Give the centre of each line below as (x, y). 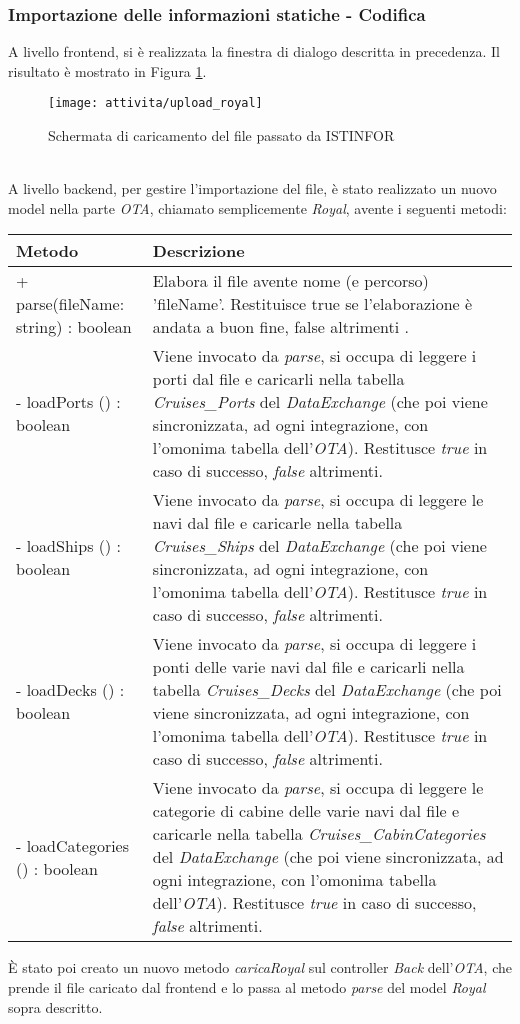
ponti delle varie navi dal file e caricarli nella (308, 667)
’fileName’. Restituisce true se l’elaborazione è (312, 304)
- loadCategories (73, 845)
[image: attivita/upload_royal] (155, 103)
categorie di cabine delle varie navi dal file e (306, 811)
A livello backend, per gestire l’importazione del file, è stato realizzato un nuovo (252, 188)
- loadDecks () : (70, 690)
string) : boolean (74, 327)
